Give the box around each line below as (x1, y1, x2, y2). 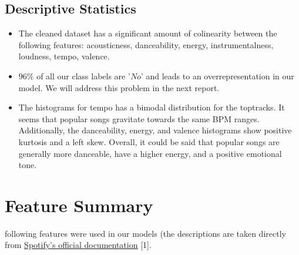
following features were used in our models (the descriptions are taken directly (5, 227, 286, 239)
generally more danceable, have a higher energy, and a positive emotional (18, 147, 282, 159)
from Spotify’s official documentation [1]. (5, 239, 152, 251)
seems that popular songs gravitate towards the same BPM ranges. (18, 112, 260, 125)
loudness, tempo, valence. (18, 50, 110, 62)
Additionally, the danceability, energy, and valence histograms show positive (18, 124, 292, 136)
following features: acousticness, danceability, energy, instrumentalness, (18, 38, 274, 51)
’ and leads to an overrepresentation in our (140, 69, 294, 82)
